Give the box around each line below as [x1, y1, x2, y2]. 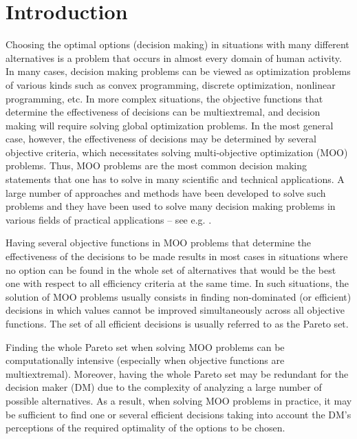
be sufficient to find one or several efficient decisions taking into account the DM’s [6, 407, 351, 421]
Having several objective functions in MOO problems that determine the [6, 235, 312, 250]
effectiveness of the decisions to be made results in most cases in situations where [6, 249, 348, 264]
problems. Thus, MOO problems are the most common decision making [6, 158, 307, 173]
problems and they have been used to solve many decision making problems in [6, 199, 336, 213]
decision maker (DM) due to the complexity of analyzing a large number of [6, 380, 322, 394]
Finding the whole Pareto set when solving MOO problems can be [6, 339, 285, 354]
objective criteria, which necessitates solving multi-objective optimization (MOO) [6, 144, 348, 159]
